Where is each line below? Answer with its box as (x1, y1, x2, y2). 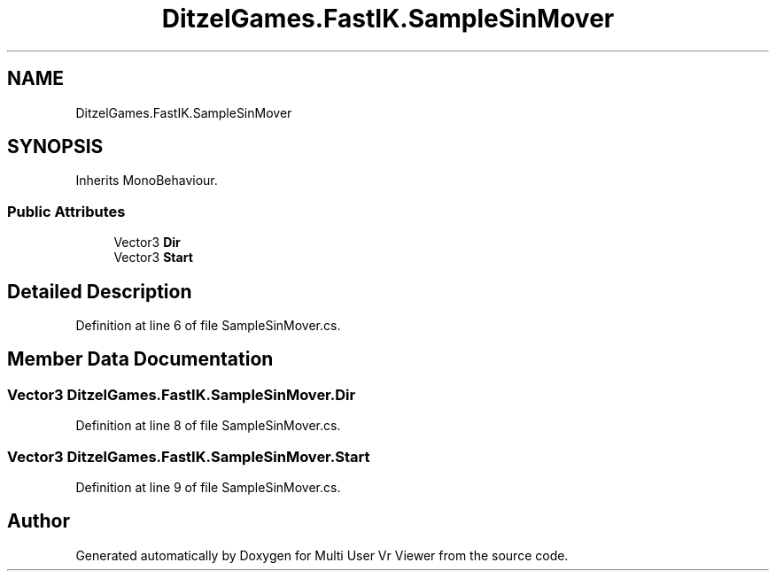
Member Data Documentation (7, 348, 274, 371)
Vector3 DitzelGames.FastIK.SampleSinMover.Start (7, 447, 370, 466)
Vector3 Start (113, 250, 193, 266)
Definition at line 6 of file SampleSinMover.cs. (75, 318, 341, 334)
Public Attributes (7, 202, 126, 220)
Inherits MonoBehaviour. (75, 173, 218, 189)
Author (7, 510, 70, 533)
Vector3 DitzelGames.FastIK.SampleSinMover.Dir (7, 385, 356, 404)
